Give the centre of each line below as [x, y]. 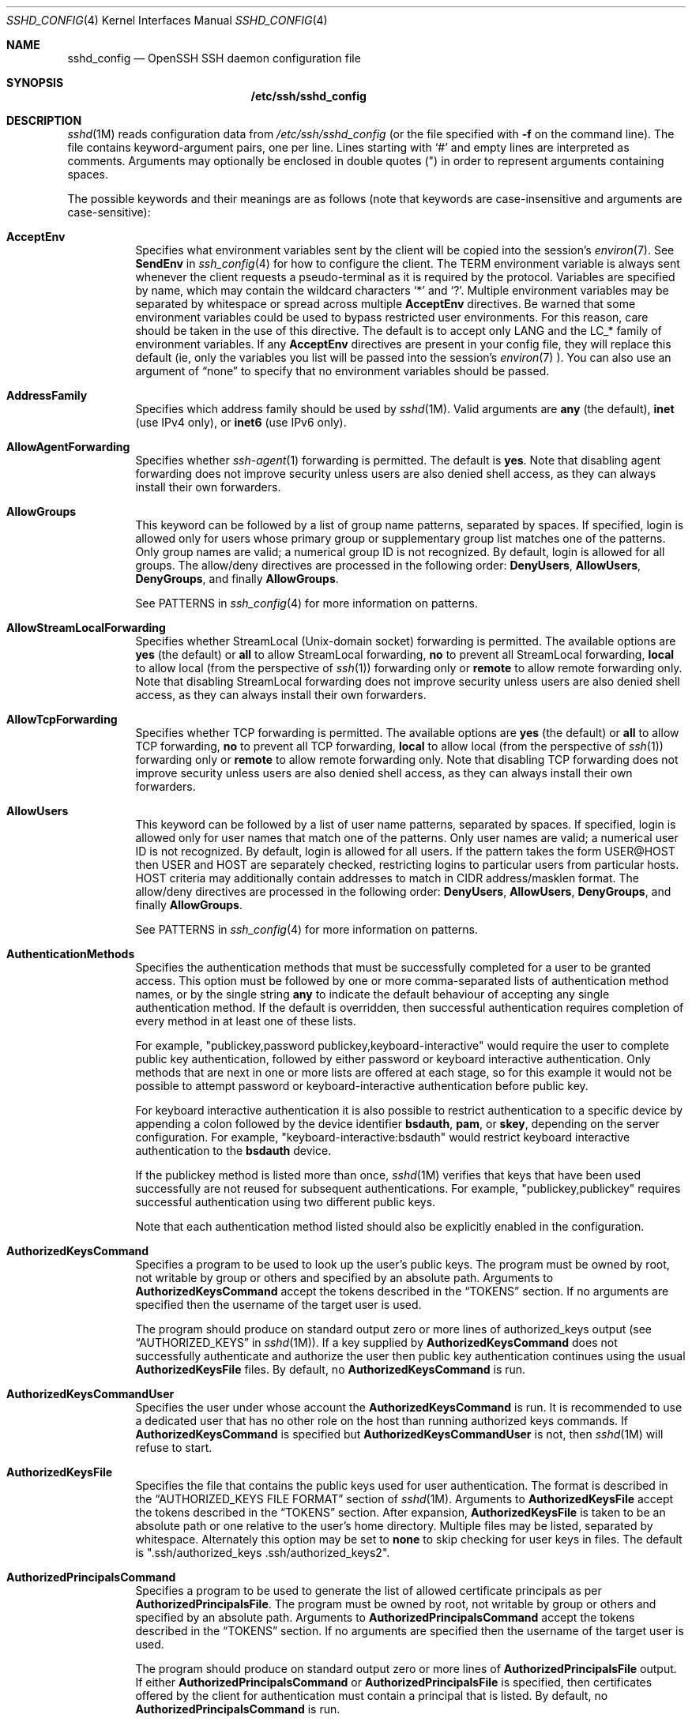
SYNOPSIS [35, 83]
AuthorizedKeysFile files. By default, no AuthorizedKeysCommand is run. [331, 1369]
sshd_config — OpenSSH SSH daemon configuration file [214, 58]
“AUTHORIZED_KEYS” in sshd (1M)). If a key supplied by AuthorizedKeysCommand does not [376, 1342]
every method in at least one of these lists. [246, 1021]
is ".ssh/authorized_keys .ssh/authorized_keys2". [263, 1553]
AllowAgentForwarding [68, 447]
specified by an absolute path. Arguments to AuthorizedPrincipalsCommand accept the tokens [385, 1617]
